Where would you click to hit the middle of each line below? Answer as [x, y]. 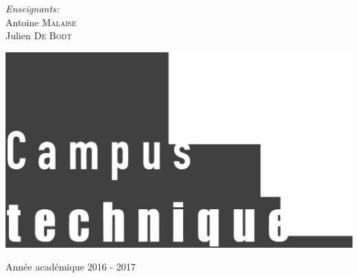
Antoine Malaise [41, 22]
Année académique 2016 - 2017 [71, 267]
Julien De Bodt [39, 35]
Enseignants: [32, 8]
